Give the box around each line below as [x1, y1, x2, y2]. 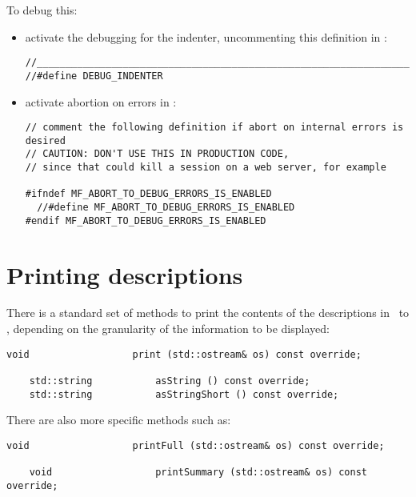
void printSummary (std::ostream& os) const [29, 467, 368, 479]
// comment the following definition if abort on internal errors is [25, 122, 404, 134]
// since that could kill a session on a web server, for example [25, 162, 386, 174]
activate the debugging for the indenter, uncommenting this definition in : [25, 28, 387, 45]
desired [25, 134, 66, 146]
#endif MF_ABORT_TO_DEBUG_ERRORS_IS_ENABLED [25, 214, 266, 226]
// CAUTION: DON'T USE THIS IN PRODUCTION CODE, [25, 148, 290, 160]
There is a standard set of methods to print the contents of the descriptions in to [6, 304, 410, 321]
